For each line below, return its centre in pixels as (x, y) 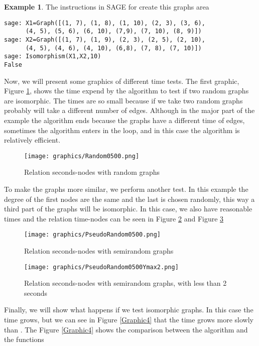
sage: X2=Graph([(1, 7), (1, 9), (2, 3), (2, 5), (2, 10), (105, 39)
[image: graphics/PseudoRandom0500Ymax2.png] (101, 267)
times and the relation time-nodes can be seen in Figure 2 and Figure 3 (114, 218)
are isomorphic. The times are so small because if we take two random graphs (123, 100)
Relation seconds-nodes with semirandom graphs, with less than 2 (125, 283)
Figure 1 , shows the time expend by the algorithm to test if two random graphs (126, 91)
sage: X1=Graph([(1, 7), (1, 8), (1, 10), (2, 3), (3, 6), (105, 23)
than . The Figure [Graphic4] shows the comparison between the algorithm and (126, 329)
